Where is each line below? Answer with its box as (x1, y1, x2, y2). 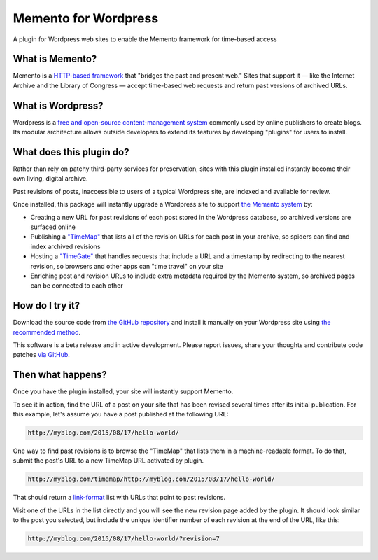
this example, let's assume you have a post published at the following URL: (13, 410, 229, 419)
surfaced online (30, 223, 76, 231)
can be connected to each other (30, 281, 123, 290)
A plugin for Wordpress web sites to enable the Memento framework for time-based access (13, 35, 277, 43)
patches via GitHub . (13, 351, 70, 359)
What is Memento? (13, 53, 97, 65)
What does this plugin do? (13, 146, 129, 157)
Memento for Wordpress (13, 10, 159, 26)
